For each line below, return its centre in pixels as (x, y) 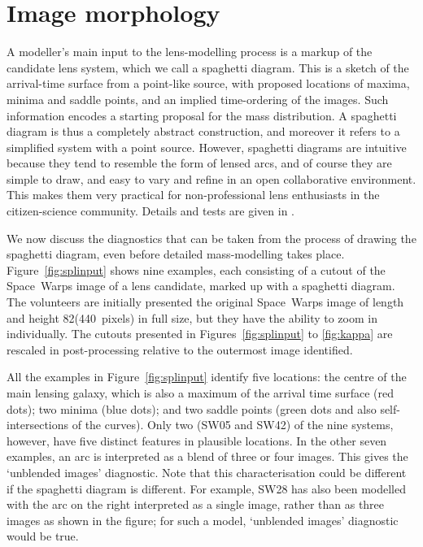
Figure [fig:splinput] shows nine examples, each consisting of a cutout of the (196, 269)
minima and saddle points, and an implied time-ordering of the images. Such (198, 99)
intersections (38, 425)
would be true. (43, 536)
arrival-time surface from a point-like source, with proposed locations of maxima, (208, 83)
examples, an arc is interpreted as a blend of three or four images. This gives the (207, 456)
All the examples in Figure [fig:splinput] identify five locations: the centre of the (207, 377)
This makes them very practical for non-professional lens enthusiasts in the (193, 195)
